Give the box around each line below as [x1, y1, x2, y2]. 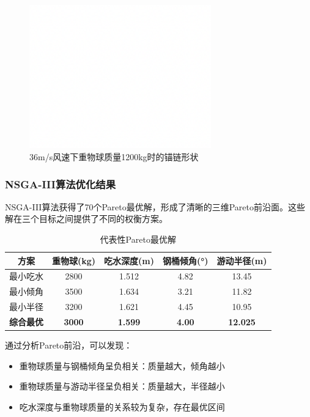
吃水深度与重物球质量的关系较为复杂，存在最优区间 [19, 400, 225, 413]
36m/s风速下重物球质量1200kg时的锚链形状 [29, 150, 199, 163]
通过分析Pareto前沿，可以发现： [5, 339, 133, 352]
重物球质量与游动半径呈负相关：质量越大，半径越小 [19, 380, 225, 393]
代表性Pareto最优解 [100, 233, 176, 246]
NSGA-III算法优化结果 [5, 176, 116, 191]
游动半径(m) [216, 254, 267, 267]
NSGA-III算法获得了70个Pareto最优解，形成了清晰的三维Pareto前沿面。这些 [5, 200, 305, 213]
